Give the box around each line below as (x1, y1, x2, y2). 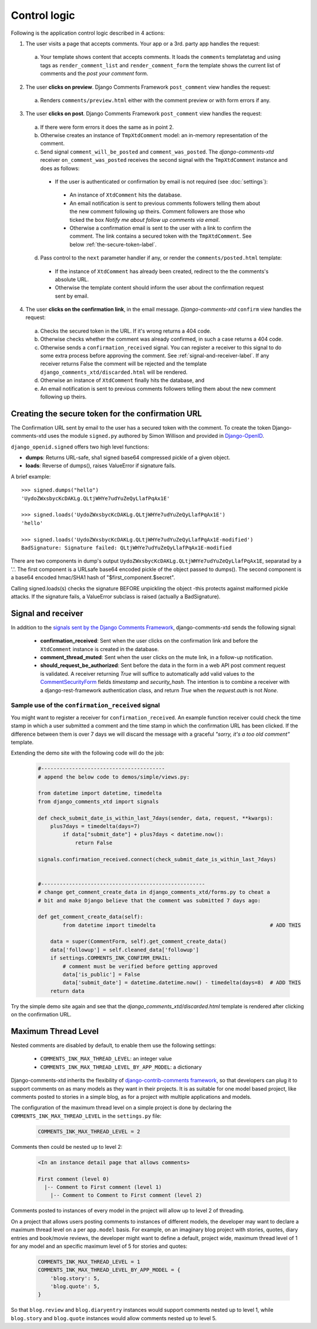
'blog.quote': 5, (50, 1283, 100, 1290)
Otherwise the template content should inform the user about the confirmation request (55, 284, 264, 291)
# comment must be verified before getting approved (62, 963, 218, 969)
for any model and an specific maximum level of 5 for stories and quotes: (11, 1242, 188, 1250)
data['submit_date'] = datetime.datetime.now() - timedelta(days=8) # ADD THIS (62, 979, 302, 986)
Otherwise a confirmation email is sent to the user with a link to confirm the (69, 224, 252, 231)
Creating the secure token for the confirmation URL (11, 408, 202, 418)
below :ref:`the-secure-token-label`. (69, 241, 157, 248)
